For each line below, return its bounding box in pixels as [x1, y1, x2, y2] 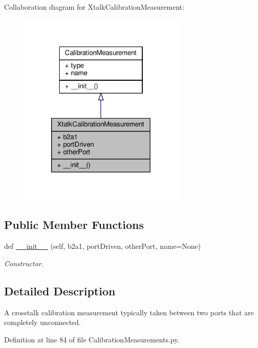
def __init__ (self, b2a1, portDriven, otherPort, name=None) [4, 241, 201, 251]
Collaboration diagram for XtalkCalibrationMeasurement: [4, 2, 185, 12]
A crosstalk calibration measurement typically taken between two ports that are [4, 307, 254, 317]
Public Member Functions [4, 217, 144, 233]
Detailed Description [4, 283, 116, 298]
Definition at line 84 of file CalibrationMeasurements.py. [4, 334, 179, 344]
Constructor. [4, 258, 44, 268]
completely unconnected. [4, 317, 81, 328]
